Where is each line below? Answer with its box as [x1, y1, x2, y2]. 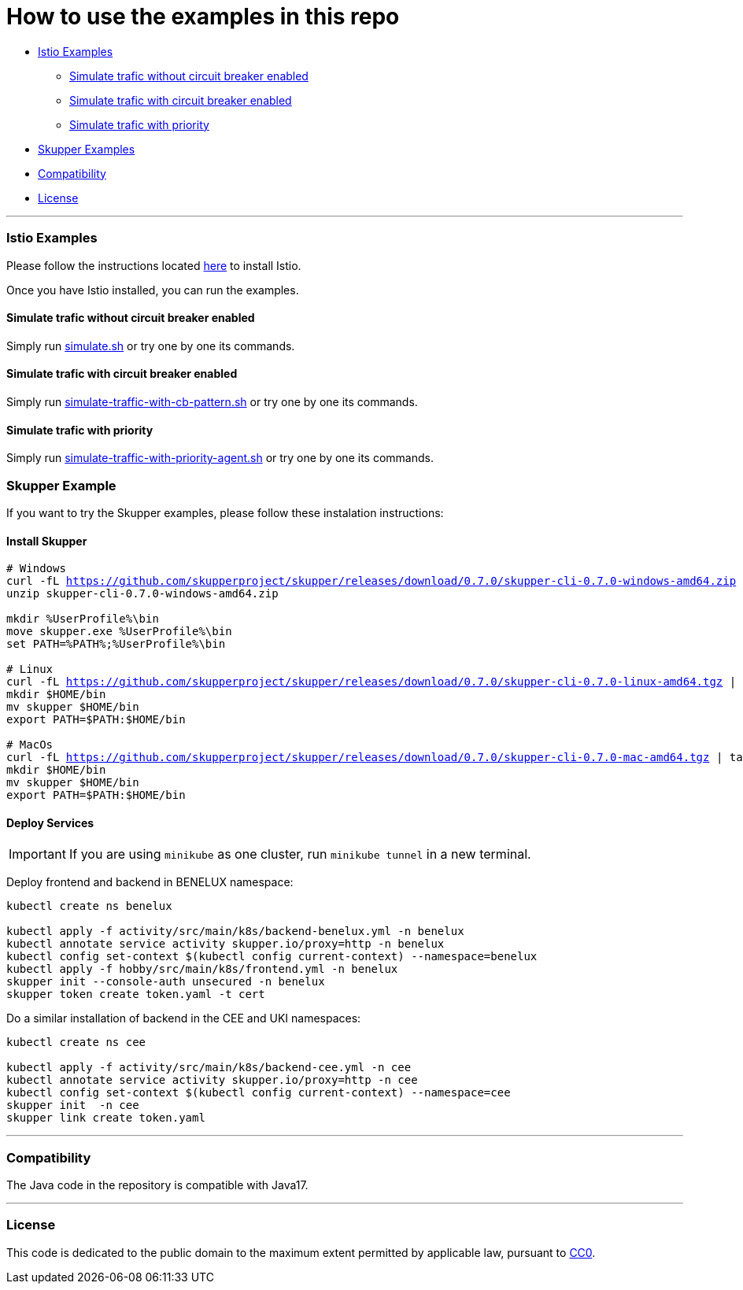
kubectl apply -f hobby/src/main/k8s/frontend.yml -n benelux [6, 963, 398, 976]
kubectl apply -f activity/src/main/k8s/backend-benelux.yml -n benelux [6, 925, 464, 938]
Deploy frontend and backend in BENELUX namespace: [6, 875, 294, 889]
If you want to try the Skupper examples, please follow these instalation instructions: [6, 505, 444, 519]
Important [9, 846, 66, 863]
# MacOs [6, 738, 54, 752]
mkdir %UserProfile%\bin [6, 612, 159, 626]
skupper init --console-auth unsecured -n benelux [6, 975, 325, 989]
